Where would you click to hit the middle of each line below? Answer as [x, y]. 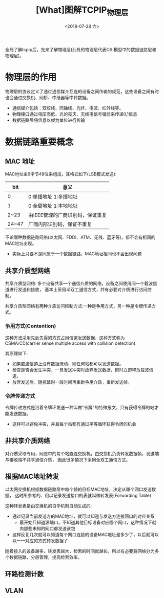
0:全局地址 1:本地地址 [53, 206]
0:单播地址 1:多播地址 [53, 197]
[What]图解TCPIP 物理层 [82, 11]
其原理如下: [17, 353]
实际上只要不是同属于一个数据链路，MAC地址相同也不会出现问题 [77, 254]
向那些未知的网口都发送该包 [47, 528]
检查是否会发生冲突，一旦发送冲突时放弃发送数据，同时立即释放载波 [81, 370]
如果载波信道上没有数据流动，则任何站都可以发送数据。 [68, 364]
